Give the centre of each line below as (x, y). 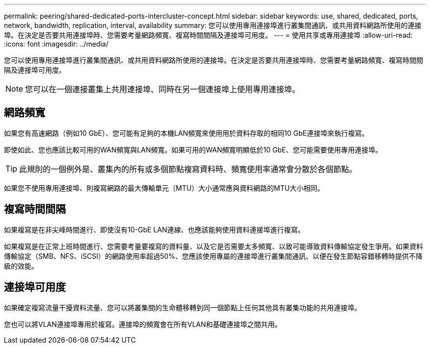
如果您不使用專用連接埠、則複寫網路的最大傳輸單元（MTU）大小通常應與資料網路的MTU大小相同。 (164, 188)
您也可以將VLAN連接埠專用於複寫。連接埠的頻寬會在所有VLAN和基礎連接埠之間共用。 (143, 324)
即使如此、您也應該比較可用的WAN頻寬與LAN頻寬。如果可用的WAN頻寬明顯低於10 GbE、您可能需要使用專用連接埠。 (193, 149)
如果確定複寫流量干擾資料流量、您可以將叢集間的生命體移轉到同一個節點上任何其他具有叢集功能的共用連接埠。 (183, 307)
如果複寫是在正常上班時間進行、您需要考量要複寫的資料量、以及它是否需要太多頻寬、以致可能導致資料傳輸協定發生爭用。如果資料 (214, 246)
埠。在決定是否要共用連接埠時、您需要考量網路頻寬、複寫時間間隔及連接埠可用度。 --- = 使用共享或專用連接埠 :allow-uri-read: (208, 35)
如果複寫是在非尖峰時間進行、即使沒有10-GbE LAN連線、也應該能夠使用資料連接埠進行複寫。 (154, 229)
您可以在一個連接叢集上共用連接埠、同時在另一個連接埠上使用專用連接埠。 (163, 89)
